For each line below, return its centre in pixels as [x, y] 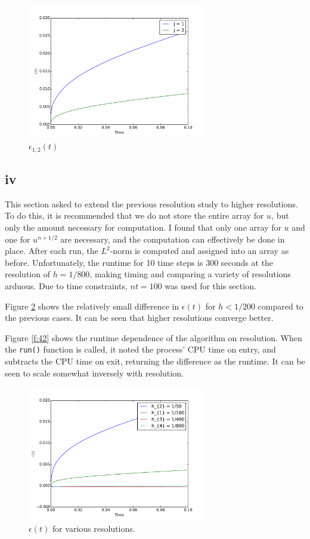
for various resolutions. [94, 529]
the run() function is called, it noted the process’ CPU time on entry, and [140, 349]
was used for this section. [210, 286]
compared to [280, 306]
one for [18, 239]
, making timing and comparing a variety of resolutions [190, 274]
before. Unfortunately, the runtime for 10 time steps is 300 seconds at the [139, 262]
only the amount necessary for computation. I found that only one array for [143, 227]
